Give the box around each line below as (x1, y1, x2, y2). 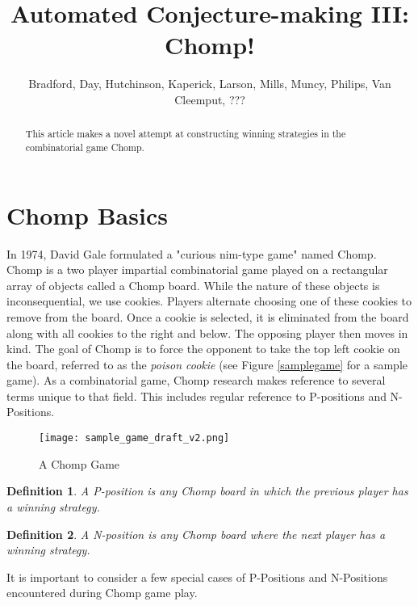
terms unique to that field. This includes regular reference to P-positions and (6, 387, 387, 404)
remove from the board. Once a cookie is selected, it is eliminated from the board (6, 308, 409, 325)
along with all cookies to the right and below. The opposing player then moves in (6, 324, 408, 341)
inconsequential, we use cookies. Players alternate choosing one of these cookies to (6, 292, 412, 309)
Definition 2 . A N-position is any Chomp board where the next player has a (6, 525, 386, 542)
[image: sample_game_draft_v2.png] (39, 432, 230, 444)
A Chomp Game (39, 455, 120, 472)
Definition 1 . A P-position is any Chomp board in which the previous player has (6, 482, 408, 499)
